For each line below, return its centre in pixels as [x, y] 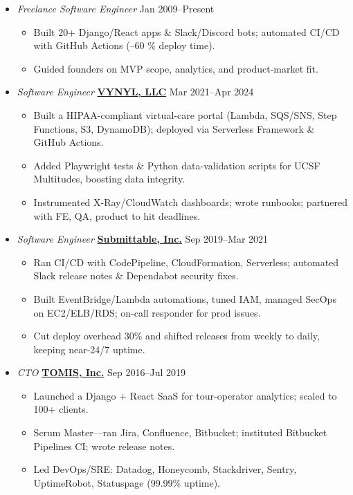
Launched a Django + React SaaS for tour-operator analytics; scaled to [185, 395]
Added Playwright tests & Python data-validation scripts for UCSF [177, 165]
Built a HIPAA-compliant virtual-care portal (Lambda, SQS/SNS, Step [185, 114]
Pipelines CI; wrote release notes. [104, 446]
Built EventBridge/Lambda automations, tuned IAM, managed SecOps [185, 298]
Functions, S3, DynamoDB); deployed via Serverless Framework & [174, 128]
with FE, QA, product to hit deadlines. [117, 215]
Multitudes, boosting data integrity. [109, 179]
